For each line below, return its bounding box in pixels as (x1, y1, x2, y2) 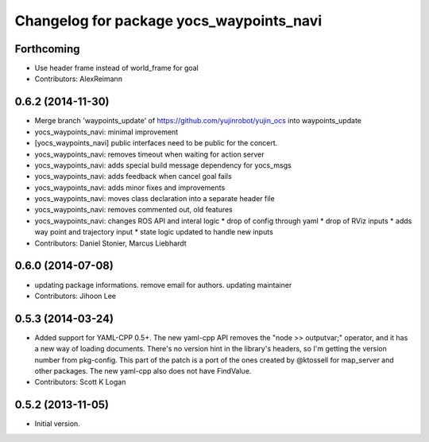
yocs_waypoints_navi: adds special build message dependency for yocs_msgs (34, 160, 292, 170)
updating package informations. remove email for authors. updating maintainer (34, 280, 292, 289)
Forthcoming (14, 42, 80, 56)
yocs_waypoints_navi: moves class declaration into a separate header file (34, 194, 275, 204)
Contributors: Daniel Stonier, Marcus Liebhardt (34, 238, 187, 248)
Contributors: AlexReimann (34, 74, 123, 83)
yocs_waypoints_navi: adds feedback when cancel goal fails (34, 172, 232, 181)
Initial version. (34, 419, 81, 428)
